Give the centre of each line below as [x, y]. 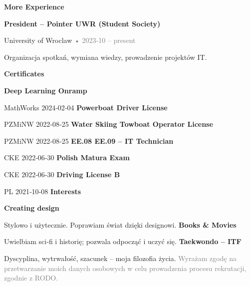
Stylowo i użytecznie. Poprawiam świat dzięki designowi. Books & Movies [120, 224]
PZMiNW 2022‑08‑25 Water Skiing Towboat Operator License [109, 124]
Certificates [24, 74]
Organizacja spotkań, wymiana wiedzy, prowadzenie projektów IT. [106, 57]
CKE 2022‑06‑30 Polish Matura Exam [67, 157]
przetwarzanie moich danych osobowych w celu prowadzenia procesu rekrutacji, [125, 268]
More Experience [34, 6]
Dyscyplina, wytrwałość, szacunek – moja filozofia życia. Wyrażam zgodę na [121, 258]
